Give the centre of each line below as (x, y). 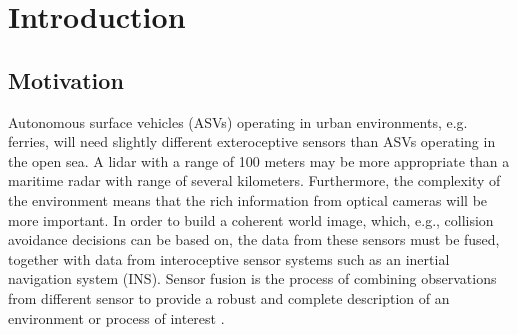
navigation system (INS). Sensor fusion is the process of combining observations (252, 278)
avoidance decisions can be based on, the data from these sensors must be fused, (254, 239)
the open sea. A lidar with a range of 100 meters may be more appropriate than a (259, 160)
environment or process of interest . (116, 317)
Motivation (66, 79)
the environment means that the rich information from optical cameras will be (248, 199)
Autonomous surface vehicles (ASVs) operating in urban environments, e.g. (238, 121)
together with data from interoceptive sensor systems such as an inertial (229, 258)
